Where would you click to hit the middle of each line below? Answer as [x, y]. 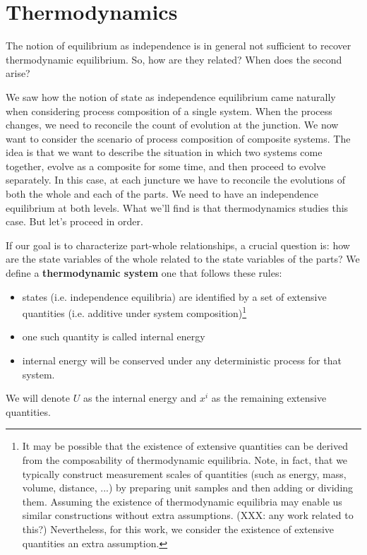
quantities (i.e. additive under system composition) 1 [134, 312]
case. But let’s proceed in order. [74, 221]
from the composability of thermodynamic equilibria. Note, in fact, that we [185, 460]
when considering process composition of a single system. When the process [169, 111]
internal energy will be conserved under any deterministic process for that [182, 360]
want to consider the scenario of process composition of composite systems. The [178, 138]
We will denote [38, 398]
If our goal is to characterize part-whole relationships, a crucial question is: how [178, 245]
